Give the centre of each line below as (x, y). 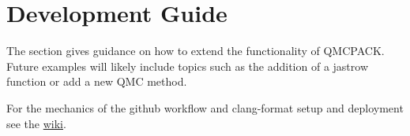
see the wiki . (36, 123)
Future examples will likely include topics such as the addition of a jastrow (187, 66)
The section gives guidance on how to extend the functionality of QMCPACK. (196, 51)
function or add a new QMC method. (97, 81)
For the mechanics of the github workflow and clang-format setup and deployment (205, 107)
